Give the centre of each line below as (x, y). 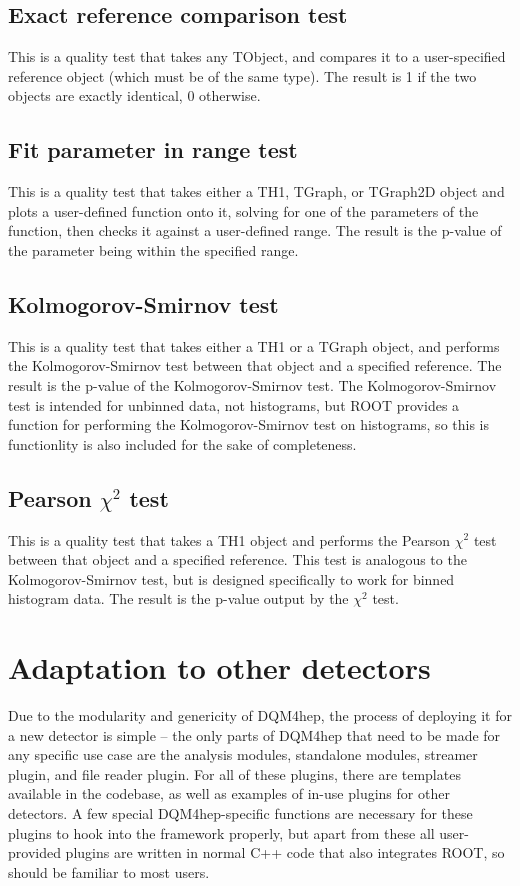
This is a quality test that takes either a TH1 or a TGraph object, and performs (254, 345)
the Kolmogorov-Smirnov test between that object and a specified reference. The (255, 365)
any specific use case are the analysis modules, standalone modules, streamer (243, 754)
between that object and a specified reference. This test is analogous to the (237, 559)
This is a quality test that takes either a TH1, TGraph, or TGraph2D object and (256, 191)
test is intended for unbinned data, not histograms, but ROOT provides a (234, 404)
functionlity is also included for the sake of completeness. (182, 443)
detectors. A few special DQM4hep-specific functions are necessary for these (240, 813)
